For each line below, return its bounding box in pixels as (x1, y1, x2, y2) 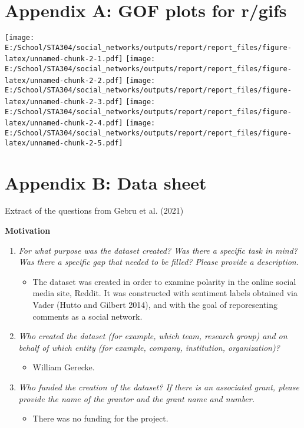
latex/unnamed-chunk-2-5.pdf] (5, 138, 123, 147)
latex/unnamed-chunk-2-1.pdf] (5, 55, 123, 64)
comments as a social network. (32, 310, 143, 322)
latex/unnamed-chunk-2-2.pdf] (5, 76, 123, 85)
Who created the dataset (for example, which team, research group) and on (18, 330, 288, 342)
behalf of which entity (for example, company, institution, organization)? (18, 341, 280, 353)
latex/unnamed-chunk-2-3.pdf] (5, 98, 123, 107)
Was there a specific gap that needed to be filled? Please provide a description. (18, 256, 299, 268)
